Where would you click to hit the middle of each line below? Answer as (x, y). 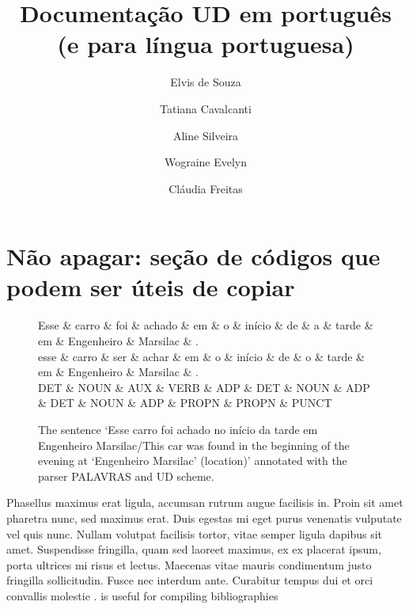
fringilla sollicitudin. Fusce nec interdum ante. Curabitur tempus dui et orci (190, 580)
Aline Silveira (206, 135)
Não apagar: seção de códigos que (193, 256)
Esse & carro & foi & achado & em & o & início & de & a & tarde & (206, 325)
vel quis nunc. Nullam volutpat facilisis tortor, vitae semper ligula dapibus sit (195, 533)
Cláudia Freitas (206, 188)
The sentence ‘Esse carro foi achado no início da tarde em (178, 429)
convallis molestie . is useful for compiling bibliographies (142, 595)
